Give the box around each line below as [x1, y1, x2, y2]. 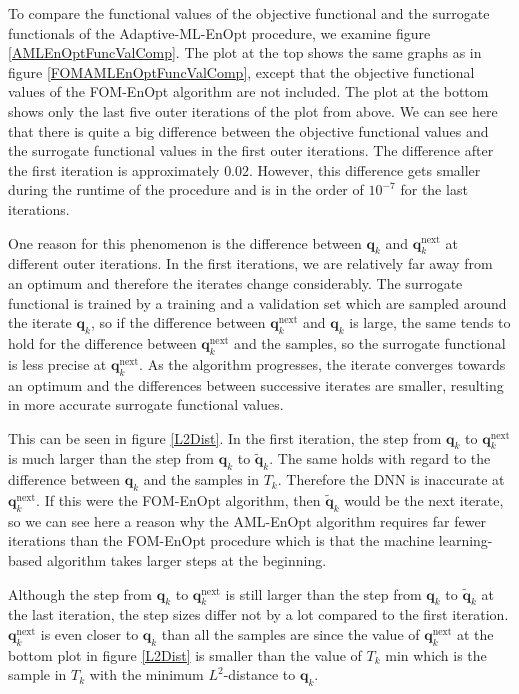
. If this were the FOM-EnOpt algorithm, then [36, 490, 321, 511]
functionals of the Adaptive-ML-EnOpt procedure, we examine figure [8, 22, 431, 43]
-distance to [223, 664, 296, 685]
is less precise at [8, 353, 107, 374]
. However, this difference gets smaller [249, 159, 481, 180]
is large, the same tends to [349, 312, 511, 333]
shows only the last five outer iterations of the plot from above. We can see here [8, 100, 498, 121]
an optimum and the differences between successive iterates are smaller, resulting [8, 374, 504, 395]
